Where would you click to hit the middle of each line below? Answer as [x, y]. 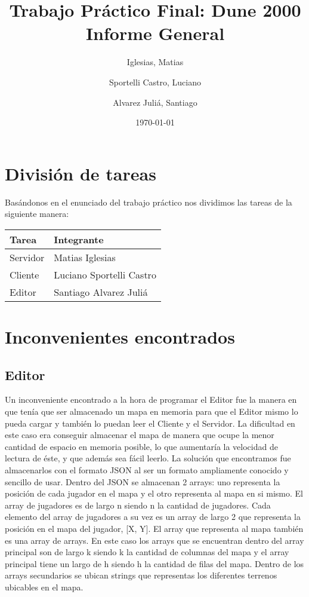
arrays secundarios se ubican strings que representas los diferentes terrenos [141, 575]
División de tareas [81, 173]
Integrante [79, 239]
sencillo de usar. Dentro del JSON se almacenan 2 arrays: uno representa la [143, 481]
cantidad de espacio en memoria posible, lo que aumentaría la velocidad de [141, 446]
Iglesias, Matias [155, 62]
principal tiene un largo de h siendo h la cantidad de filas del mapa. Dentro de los [154, 563]
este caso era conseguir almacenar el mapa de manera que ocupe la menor [140, 435]
